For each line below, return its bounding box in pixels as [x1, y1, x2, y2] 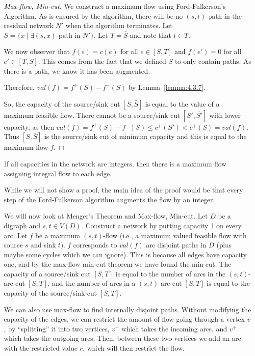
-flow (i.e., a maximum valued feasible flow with [103, 230, 247, 240]
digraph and [4, 220, 40, 230]
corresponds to [73, 240, 117, 250]
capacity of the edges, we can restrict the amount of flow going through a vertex [4, 314, 245, 324]
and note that [130, 29, 172, 40]
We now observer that [4, 46, 70, 56]
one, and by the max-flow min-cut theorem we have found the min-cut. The [4, 259, 231, 269]
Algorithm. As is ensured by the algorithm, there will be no [4, 10, 183, 21]
